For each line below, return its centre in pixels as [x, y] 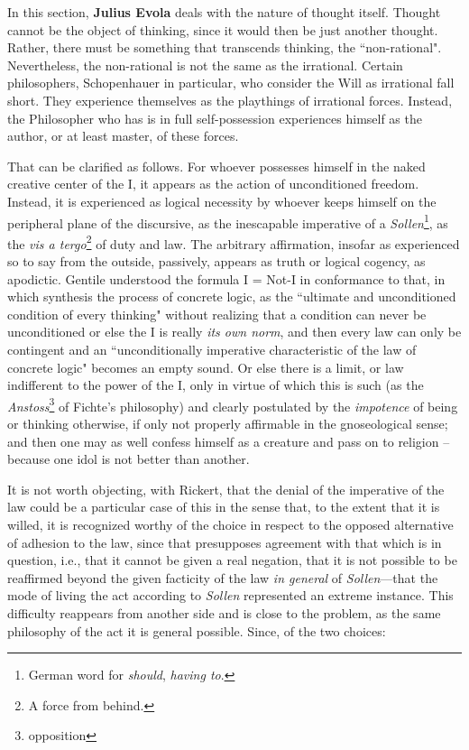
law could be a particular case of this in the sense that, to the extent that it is [224, 507]
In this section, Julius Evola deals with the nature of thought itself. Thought [224, 12]
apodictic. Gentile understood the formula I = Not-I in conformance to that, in [226, 278]
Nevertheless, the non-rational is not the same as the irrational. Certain [205, 65]
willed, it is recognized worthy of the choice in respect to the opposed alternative [230, 524]
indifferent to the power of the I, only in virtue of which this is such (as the [216, 385]
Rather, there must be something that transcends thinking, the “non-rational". [225, 47]
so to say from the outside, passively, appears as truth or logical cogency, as [216, 261]
